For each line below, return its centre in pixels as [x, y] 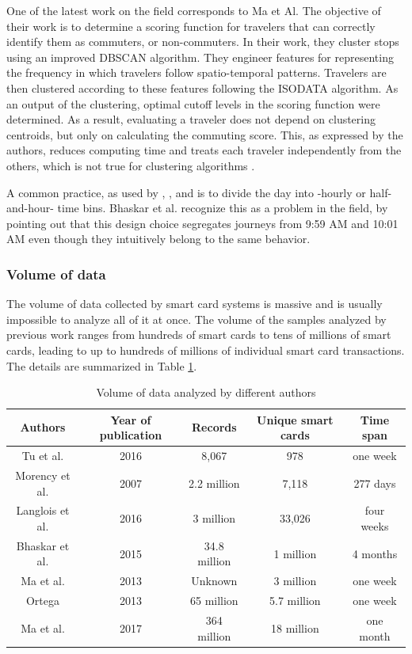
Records [214, 427]
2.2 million [214, 483]
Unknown [214, 581]
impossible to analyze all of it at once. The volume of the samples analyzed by [196, 319]
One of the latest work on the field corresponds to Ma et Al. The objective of [194, 10]
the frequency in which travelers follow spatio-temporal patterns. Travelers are [196, 72]
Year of [131, 419]
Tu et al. [43, 456]
